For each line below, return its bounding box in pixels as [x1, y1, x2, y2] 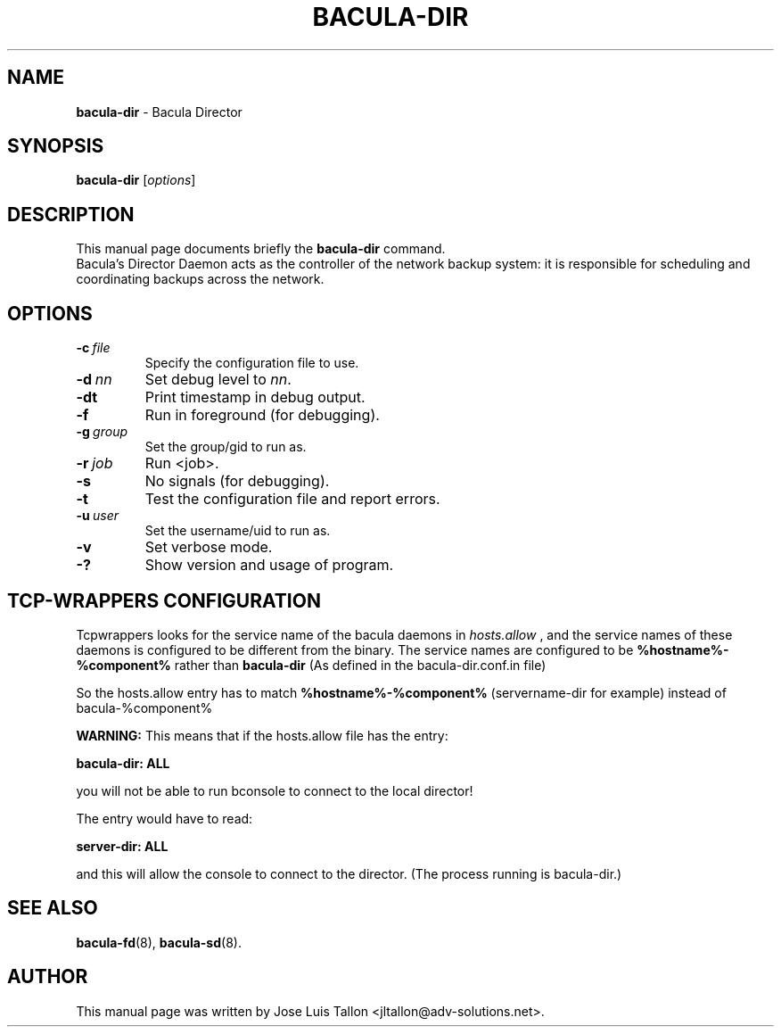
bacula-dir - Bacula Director [76, 103, 243, 120]
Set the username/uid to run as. [144, 523, 331, 539]
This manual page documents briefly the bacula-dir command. [76, 241, 446, 257]
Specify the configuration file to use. [144, 355, 359, 371]
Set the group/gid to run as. [144, 439, 307, 455]
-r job [76, 454, 113, 473]
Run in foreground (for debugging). [144, 406, 380, 425]
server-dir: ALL [76, 838, 169, 854]
